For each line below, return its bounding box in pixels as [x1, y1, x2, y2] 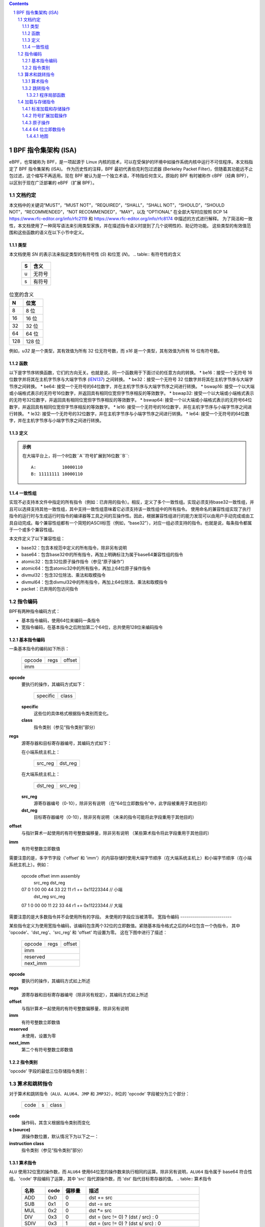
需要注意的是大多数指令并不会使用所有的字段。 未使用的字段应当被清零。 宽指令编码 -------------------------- [9, 913, 232, 920]
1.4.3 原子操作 [22, 119, 50, 125]
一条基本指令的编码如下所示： [9, 646, 70, 652]
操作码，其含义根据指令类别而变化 [21, 1120, 90, 1126]
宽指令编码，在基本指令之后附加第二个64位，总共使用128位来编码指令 [21, 624, 163, 630]
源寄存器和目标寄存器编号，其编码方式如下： [21, 740, 112, 746]
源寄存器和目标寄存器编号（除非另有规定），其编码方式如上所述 [21, 991, 148, 997]
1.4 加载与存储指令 [18, 99, 55, 105]
